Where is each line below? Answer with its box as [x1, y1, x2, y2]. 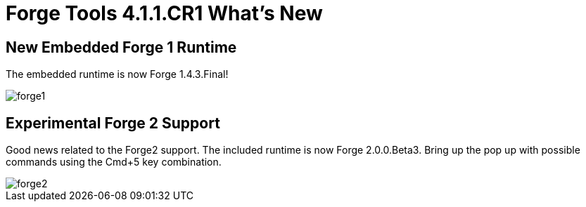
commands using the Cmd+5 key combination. [6, 156, 222, 168]
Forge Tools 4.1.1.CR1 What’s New [6, 1, 323, 25]
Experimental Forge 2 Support [6, 114, 220, 132]
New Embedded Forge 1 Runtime [6, 38, 237, 56]
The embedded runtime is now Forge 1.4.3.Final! [6, 68, 229, 81]
